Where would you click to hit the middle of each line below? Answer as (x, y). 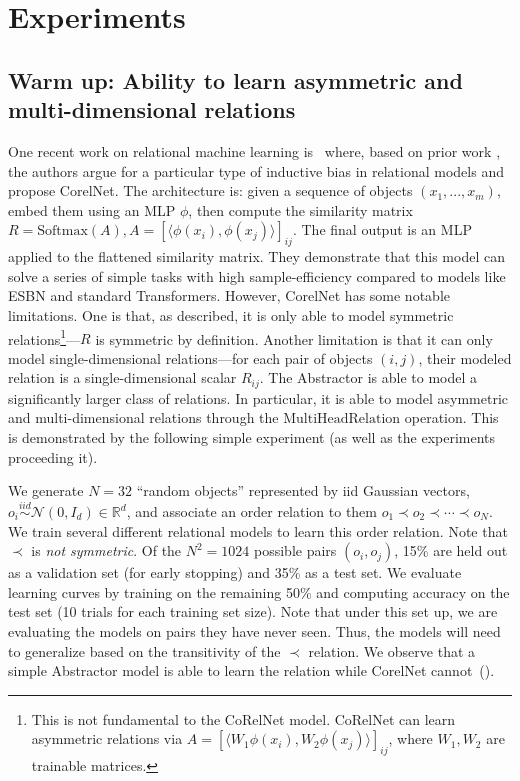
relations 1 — (44, 337)
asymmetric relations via (107, 738)
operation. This (451, 417)
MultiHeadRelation (342, 419)
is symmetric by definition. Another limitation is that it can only (294, 338)
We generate (46, 490)
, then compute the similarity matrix (300, 209)
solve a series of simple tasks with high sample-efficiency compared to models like (257, 275)
